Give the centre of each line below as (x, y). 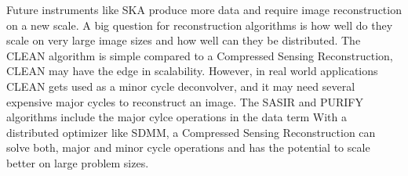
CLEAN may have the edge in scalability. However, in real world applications (192, 71)
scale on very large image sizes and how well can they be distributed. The (184, 40)
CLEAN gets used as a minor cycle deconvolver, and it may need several (181, 86)
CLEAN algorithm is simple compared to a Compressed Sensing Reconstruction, (200, 55)
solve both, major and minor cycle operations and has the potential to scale (188, 147)
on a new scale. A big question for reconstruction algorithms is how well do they (200, 25)
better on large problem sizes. (78, 162)
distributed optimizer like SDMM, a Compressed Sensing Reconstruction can (191, 132)
